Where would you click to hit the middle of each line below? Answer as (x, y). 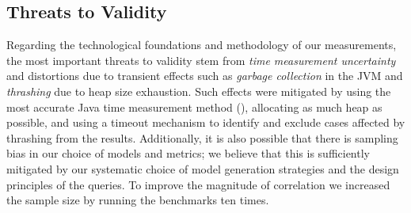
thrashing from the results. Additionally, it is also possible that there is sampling (202, 137)
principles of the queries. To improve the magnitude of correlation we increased (198, 184)
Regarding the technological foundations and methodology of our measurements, (202, 45)
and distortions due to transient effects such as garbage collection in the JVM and (205, 76)
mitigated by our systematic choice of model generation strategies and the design (203, 168)
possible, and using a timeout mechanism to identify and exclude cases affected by (206, 122)
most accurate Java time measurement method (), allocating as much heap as (194, 106)
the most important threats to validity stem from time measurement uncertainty (201, 60)
